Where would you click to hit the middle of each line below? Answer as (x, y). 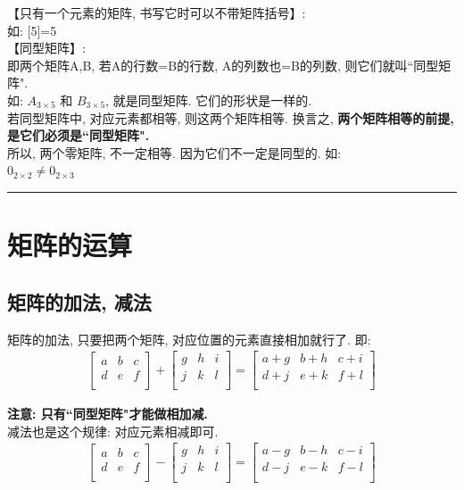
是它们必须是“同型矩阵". (79, 135)
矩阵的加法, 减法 (79, 301)
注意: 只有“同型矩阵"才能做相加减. (108, 414)
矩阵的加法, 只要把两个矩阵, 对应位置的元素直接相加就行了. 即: (189, 339)
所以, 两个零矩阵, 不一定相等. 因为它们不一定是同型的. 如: (174, 152)
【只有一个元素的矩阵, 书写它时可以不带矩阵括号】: (157, 12)
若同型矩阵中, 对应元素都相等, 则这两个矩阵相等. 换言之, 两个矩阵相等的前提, (231, 117)
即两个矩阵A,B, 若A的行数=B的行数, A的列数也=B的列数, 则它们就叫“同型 (223, 65)
